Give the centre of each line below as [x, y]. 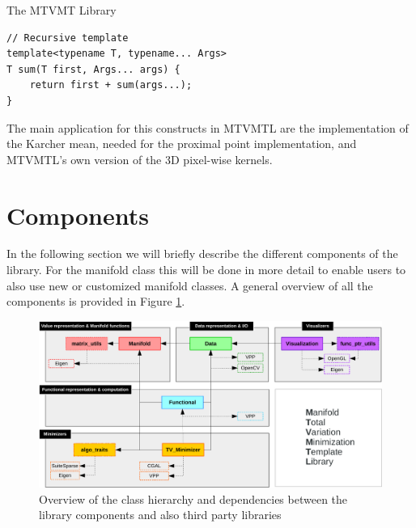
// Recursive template [68, 38]
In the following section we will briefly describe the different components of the [202, 253]
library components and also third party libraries [160, 515]
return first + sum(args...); [111, 85]
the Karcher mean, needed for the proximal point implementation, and [182, 144]
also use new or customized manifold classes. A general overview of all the [190, 285]
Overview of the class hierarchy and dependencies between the [193, 498]
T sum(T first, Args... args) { [93, 69]
